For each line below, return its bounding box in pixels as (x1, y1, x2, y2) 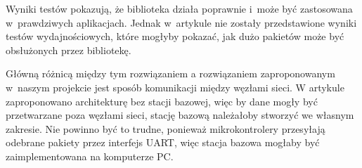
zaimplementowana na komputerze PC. (6, 148, 174, 163)
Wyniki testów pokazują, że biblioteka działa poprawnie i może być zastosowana (6, 1, 353, 15)
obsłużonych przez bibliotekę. (6, 42, 131, 57)
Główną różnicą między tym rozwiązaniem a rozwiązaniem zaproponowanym (6, 66, 335, 81)
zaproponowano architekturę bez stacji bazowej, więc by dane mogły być (6, 93, 318, 108)
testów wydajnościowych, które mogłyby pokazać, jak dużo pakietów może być (6, 29, 344, 44)
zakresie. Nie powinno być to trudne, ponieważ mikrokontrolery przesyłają (6, 121, 325, 136)
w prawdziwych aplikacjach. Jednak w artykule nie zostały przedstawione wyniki (6, 15, 357, 30)
